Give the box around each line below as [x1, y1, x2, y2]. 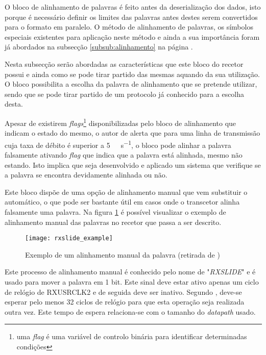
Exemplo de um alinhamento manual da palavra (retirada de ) [25, 249, 220, 260]
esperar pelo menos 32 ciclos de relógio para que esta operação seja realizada [5, 296, 245, 307]
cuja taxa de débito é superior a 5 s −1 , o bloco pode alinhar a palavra [5, 138, 231, 150]
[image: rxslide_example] [25, 235, 113, 242]
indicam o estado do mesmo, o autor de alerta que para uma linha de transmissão [5, 128, 260, 138]
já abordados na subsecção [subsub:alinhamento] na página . [5, 41, 193, 52]
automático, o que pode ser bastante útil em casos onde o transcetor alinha [5, 196, 240, 207]
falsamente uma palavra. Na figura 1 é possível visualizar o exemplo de [5, 207, 226, 217]
